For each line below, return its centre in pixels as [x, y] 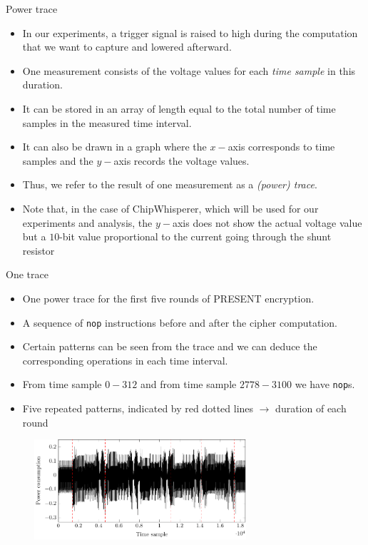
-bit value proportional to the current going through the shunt [195, 236]
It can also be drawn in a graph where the [114, 147]
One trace [27, 274]
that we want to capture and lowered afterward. [127, 47]
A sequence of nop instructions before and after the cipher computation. [180, 322]
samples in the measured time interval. [107, 122]
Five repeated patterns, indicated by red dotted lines [138, 408]
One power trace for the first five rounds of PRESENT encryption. [168, 298]
